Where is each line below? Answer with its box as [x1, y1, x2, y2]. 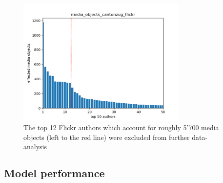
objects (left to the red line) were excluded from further [23, 132, 190, 142]
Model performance [4, 165, 105, 181]
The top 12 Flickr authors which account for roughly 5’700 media [23, 122, 219, 133]
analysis [23, 141, 47, 152]
